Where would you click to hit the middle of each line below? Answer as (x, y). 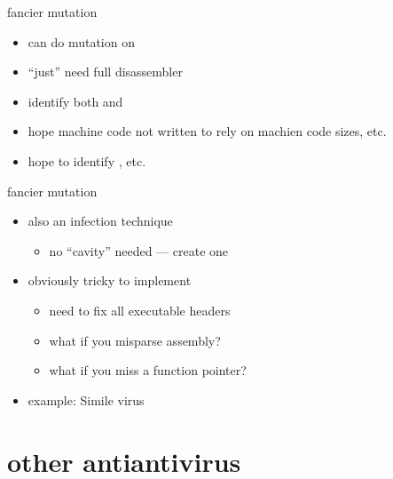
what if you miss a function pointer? (148, 370)
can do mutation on (81, 41)
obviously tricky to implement (110, 280)
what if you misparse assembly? (135, 340)
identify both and (75, 101)
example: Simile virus (86, 399)
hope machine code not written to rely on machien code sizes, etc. (207, 131)
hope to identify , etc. (87, 160)
